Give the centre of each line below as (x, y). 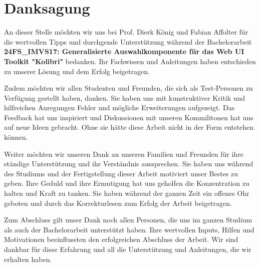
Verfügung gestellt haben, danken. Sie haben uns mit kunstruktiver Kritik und (125, 97)
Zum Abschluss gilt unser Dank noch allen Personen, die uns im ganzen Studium (128, 220)
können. (16, 137)
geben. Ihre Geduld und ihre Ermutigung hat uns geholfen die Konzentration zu (127, 183)
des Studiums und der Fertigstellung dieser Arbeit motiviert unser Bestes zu (121, 173)
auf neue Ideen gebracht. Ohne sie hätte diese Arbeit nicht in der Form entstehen (129, 127)
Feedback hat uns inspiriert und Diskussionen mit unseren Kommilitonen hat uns (129, 117)
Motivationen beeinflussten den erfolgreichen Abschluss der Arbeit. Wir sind (121, 239)
